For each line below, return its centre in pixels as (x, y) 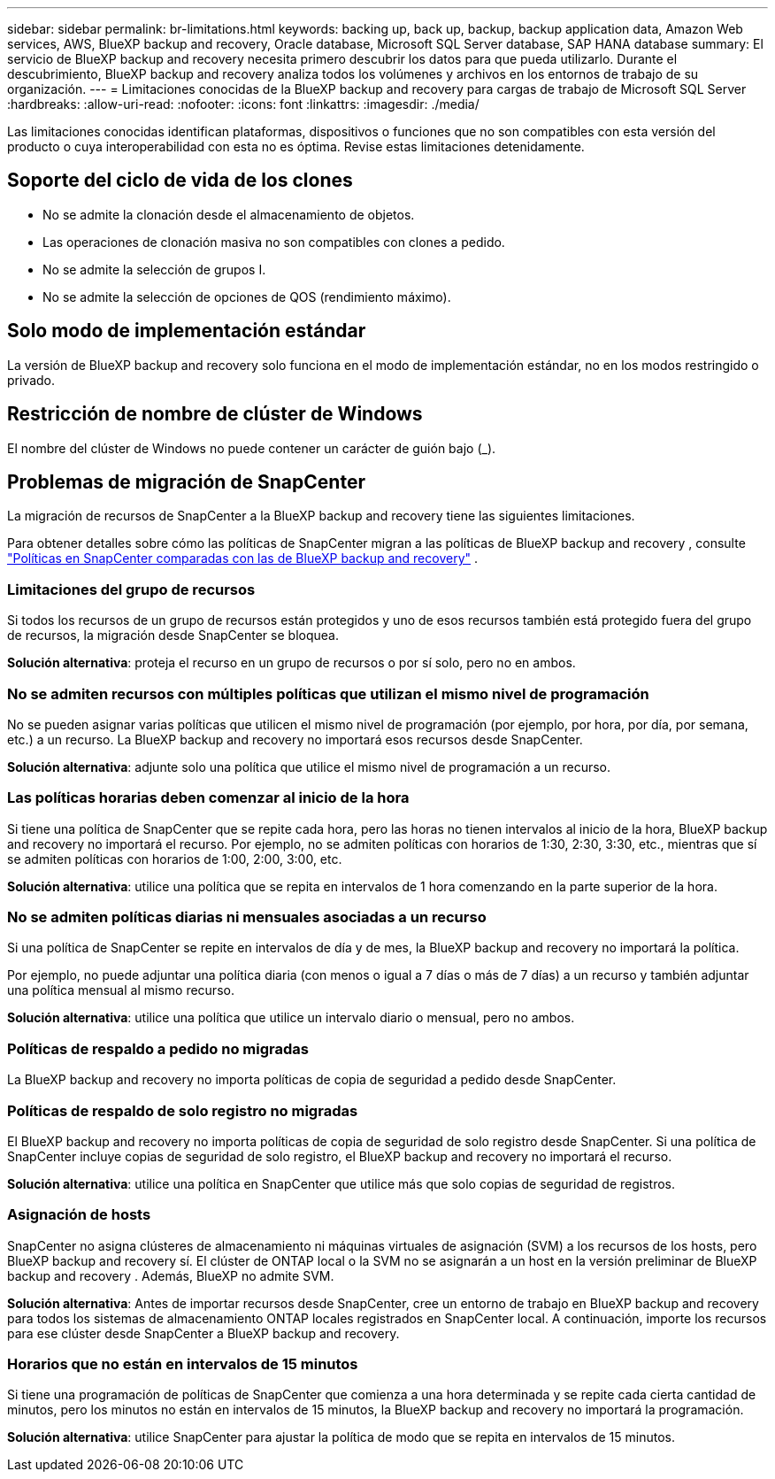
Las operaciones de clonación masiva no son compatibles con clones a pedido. (274, 242)
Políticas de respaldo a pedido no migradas (158, 1048)
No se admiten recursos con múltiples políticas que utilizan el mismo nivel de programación (328, 693)
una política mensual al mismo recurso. (121, 990)
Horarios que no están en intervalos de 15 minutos (183, 1364)
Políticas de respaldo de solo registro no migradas (183, 1110)
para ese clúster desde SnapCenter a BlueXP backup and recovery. (203, 1333)
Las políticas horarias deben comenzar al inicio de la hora (208, 798)
